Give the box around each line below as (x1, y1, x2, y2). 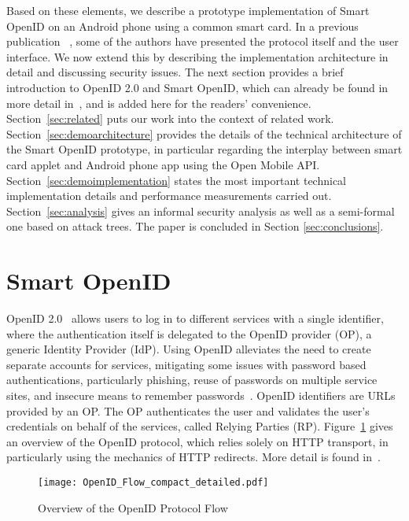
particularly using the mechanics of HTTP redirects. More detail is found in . (6, 449, 381, 465)
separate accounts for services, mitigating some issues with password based (6, 356, 367, 372)
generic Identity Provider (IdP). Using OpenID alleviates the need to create (6, 341, 371, 357)
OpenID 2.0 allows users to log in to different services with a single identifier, (6, 310, 384, 327)
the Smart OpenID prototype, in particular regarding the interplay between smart (6, 141, 403, 157)
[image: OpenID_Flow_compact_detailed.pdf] (38, 476, 269, 488)
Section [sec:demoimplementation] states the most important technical (6, 172, 346, 188)
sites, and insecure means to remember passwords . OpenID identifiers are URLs (6, 387, 396, 403)
